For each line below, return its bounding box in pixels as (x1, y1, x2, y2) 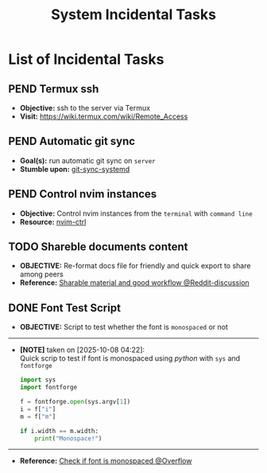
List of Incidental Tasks (8, 50, 164, 68)
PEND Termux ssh (8, 82, 99, 96)
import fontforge (19, 384, 78, 392)
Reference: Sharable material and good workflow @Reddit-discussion (19, 278, 250, 287)
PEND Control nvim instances (8, 187, 157, 201)
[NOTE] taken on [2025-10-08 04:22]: (19, 345, 145, 355)
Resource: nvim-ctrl (19, 217, 87, 226)
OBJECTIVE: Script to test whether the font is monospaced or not (19, 322, 229, 332)
